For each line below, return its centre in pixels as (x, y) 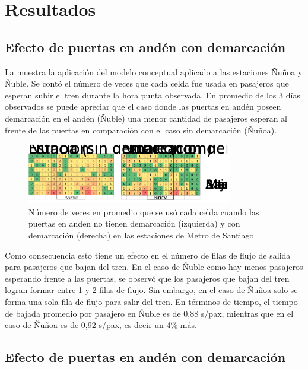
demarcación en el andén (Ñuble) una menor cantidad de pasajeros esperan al (146, 118)
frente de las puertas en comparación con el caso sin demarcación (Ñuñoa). (141, 130)
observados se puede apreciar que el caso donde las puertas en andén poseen (143, 106)
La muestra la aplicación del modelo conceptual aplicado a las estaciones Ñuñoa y (154, 71)
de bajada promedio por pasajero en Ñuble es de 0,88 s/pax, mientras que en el (149, 313)
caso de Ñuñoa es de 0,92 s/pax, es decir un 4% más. (101, 325)
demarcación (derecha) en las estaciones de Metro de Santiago (141, 235)
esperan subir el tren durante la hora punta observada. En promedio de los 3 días (153, 95)
